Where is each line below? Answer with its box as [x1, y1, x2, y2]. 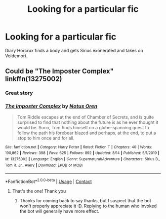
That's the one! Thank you [12, 188, 66, 194]
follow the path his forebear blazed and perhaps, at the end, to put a [17, 130, 157, 136]
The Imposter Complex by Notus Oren [5, 103, 98, 109]
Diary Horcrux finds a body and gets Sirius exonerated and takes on [5, 47, 143, 53]
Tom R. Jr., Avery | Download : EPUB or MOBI [5, 163, 83, 168]
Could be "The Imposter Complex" [5, 67, 114, 75]
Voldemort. [5, 53, 28, 59]
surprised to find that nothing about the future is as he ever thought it [17, 119, 159, 125]
